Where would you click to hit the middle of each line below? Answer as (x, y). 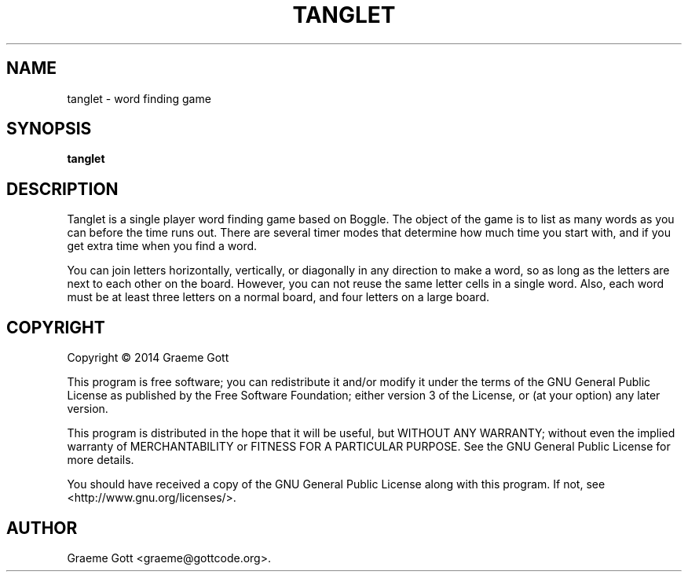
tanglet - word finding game (139, 98)
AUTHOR (42, 528)
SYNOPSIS (49, 129)
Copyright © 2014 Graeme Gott (148, 358)
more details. (101, 460)
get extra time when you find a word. (162, 246)
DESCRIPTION (62, 189)
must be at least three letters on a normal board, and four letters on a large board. (278, 297)
